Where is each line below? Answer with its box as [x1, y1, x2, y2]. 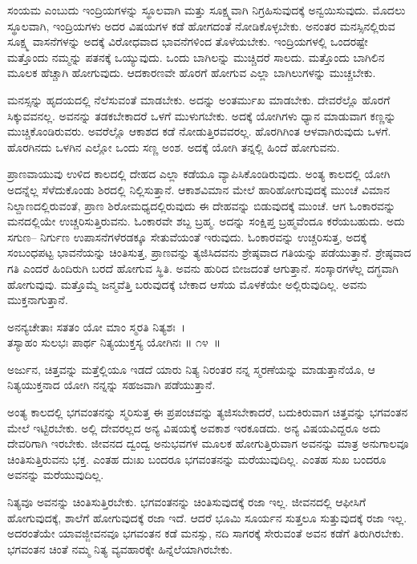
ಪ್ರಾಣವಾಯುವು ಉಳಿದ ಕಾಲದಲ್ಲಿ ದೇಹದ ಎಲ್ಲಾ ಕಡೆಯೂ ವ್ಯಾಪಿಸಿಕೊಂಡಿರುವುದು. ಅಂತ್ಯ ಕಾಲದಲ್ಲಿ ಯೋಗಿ [7, 165, 391, 182]
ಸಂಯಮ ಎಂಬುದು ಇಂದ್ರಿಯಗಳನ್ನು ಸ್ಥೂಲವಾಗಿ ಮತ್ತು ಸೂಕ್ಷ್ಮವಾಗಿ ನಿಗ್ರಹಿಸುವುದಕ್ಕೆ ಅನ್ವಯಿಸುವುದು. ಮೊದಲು [7, 2, 406, 18]
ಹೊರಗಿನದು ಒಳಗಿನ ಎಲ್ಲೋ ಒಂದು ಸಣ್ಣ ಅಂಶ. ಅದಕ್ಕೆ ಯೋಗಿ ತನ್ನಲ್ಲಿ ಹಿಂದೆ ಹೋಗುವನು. [7, 138, 340, 155]
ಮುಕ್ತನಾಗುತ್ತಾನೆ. [7, 291, 68, 308]
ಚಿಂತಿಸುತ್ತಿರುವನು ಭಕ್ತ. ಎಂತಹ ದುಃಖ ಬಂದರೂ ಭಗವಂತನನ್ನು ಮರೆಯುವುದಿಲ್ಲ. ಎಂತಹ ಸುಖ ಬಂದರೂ [7, 450, 387, 467]
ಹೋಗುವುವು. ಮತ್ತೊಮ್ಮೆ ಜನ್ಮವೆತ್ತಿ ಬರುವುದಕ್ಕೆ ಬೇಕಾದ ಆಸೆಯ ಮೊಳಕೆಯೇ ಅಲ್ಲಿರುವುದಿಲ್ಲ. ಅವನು [7, 275, 367, 292]
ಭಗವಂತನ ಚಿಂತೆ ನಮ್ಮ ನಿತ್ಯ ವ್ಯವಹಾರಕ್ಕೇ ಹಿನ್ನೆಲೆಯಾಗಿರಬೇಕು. [7, 540, 233, 557]
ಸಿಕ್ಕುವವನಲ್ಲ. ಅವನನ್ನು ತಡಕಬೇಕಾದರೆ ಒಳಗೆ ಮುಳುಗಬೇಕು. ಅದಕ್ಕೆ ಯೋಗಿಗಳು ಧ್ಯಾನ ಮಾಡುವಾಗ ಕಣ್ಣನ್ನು [7, 107, 396, 124]
